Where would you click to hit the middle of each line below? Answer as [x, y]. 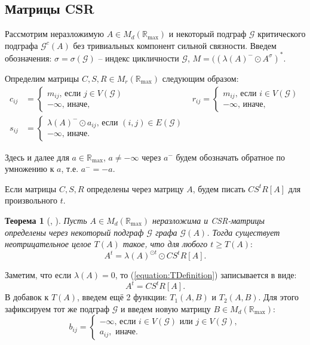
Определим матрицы [42, 78]
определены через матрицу [135, 188]
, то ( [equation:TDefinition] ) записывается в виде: [206, 275]
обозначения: [28, 58]
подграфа [22, 45]
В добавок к [27, 297]
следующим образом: [200, 78]
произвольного [31, 200]
